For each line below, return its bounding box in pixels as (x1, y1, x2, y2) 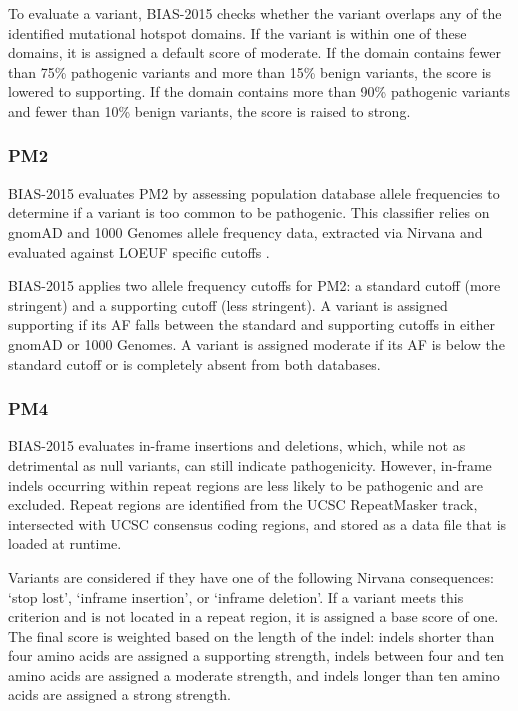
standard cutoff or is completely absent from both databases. (8, 353, 381, 374)
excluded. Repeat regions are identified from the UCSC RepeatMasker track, (8, 494, 478, 515)
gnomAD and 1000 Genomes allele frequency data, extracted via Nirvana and (8, 221, 483, 242)
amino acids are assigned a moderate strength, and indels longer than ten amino (8, 664, 500, 685)
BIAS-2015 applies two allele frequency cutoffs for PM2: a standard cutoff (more (8, 275, 501, 296)
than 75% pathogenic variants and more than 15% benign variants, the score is (8, 61, 492, 82)
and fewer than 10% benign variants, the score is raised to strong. (8, 100, 411, 121)
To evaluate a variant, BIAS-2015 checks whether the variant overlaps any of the (8, 3, 502, 23)
